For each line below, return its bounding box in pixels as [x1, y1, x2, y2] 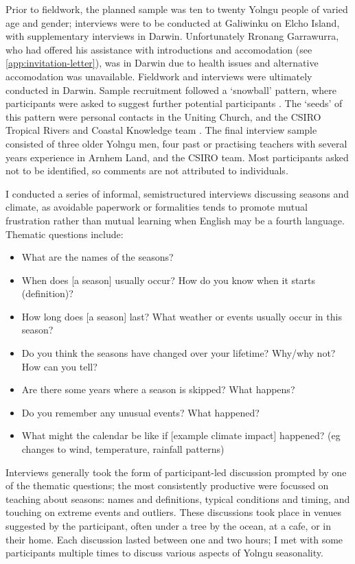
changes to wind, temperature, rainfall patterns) [21, 442, 225, 456]
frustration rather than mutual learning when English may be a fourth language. [5, 213, 345, 227]
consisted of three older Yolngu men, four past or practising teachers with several [5, 136, 347, 150]
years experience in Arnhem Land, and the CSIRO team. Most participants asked [5, 150, 349, 164]
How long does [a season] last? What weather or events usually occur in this [21, 309, 342, 323]
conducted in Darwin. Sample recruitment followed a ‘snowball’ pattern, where [5, 82, 336, 97]
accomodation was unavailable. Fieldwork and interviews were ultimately [5, 69, 312, 83]
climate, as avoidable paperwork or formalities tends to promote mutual [5, 200, 308, 214]
